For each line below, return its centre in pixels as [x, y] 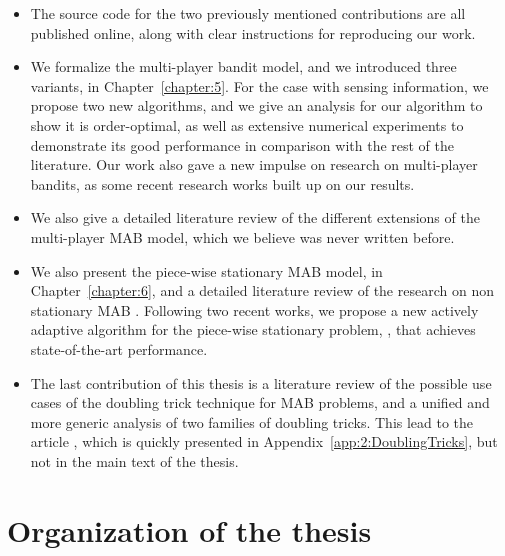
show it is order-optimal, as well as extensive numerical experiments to [247, 124]
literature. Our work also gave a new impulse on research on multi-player [254, 164]
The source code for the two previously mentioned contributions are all [248, 13]
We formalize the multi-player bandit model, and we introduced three [243, 66]
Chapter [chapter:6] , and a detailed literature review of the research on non [262, 290]
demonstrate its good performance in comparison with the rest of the [242, 144]
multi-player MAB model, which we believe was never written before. [242, 236]
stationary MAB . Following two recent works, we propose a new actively [254, 309]
